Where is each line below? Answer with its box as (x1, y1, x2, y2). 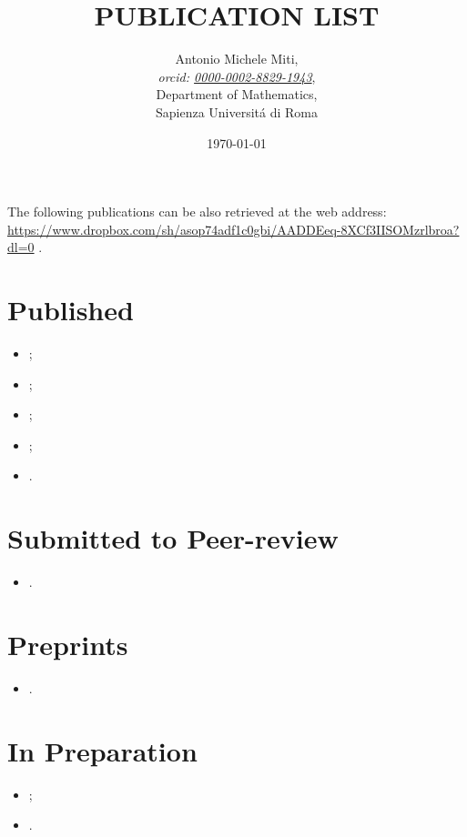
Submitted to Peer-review (7, 519, 339, 557)
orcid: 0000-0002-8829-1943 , (157, 66, 316, 86)
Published (7, 291, 134, 328)
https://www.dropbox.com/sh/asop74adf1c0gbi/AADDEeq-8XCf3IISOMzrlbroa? (7, 219, 460, 238)
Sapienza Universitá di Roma (155, 102, 319, 121)
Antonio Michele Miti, (175, 49, 299, 68)
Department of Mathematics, (156, 85, 318, 104)
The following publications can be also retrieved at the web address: (7, 202, 387, 221)
